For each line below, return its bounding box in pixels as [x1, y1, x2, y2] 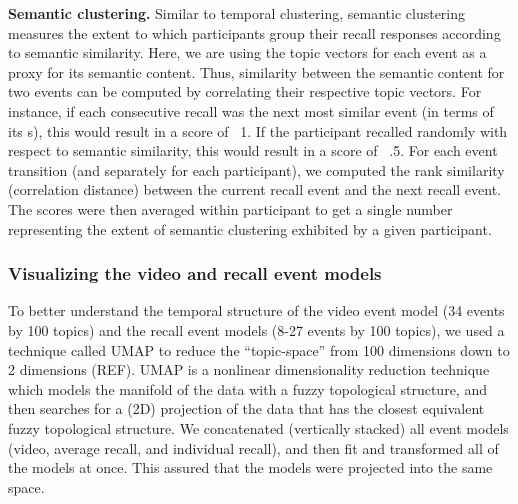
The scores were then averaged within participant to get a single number [8, 198, 453, 219]
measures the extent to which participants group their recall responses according [8, 22, 501, 43]
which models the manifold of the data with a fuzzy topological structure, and [8, 378, 487, 399]
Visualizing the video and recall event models [8, 261, 382, 286]
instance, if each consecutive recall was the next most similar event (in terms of [8, 100, 494, 121]
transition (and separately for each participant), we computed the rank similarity [8, 159, 505, 180]
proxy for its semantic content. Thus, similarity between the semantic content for [8, 61, 505, 82]
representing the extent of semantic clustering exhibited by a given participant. [8, 218, 492, 239]
